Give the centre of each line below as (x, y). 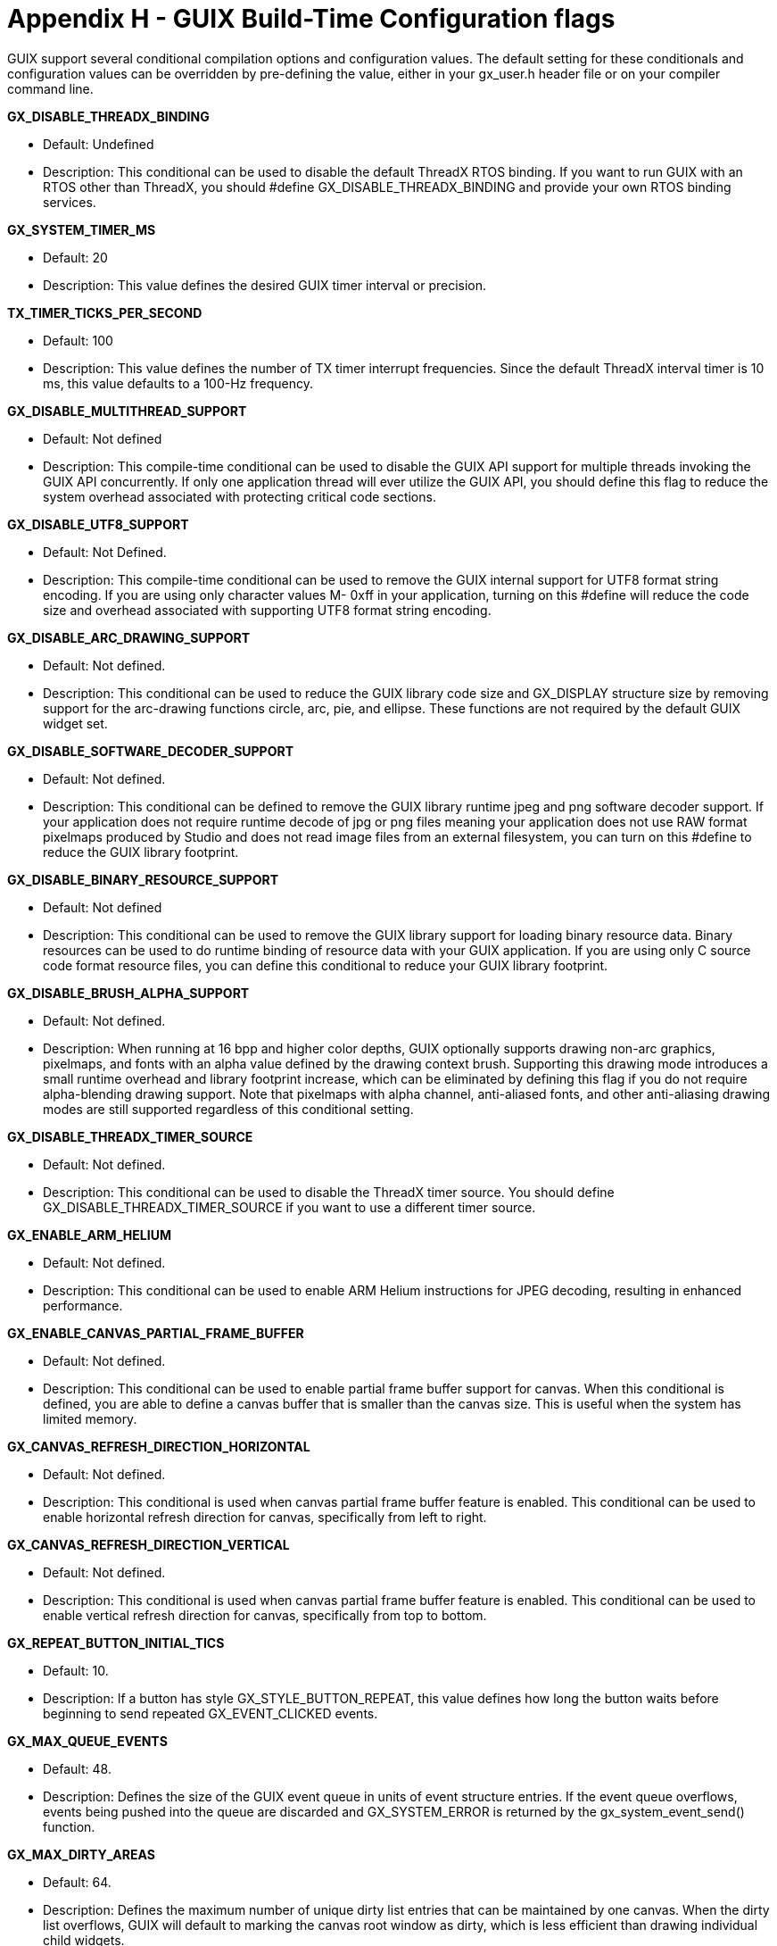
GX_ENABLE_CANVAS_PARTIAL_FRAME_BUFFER (156, 1333)
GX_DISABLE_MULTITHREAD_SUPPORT (127, 411)
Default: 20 (75, 257)
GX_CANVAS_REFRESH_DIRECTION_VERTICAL (149, 1544)
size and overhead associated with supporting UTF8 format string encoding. (267, 610)
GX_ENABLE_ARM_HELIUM (89, 1235)
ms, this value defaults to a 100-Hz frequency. (178, 383)
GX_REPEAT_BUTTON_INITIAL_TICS (116, 1642)
